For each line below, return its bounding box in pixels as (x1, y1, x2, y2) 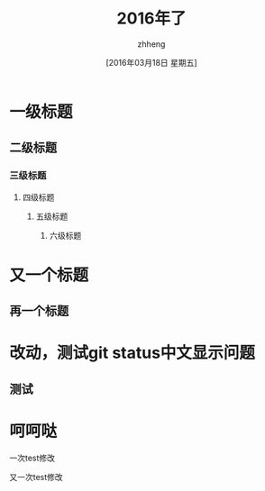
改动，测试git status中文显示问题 (9, 343, 255, 363)
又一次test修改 (9, 471, 63, 482)
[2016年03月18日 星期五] (105, 57, 197, 68)
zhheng (137, 38, 166, 50)
